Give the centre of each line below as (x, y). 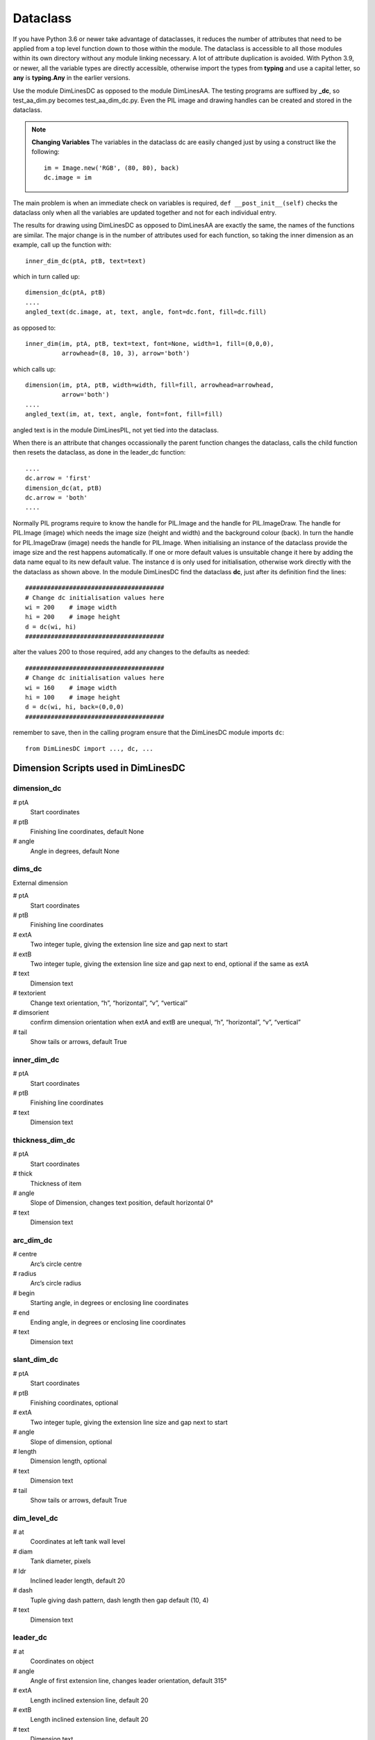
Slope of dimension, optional (71, 1441)
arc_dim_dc (33, 1240)
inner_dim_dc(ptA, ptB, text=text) (86, 261)
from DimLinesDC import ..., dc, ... (90, 749)
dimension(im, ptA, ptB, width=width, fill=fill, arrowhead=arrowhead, (150, 385)
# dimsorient (31, 1012)
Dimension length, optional (68, 1461)
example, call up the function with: (62, 245)
